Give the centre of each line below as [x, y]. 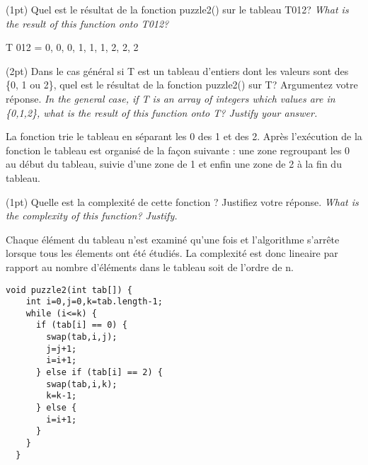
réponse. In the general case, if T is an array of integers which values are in [171, 98]
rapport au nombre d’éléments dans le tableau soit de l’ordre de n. [150, 266]
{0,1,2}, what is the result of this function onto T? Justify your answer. [162, 112]
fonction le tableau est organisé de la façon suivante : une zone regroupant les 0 [178, 150]
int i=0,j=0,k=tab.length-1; [94, 302]
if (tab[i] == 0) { [81, 325]
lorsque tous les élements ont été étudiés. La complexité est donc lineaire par [172, 253]
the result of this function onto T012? [87, 23]
